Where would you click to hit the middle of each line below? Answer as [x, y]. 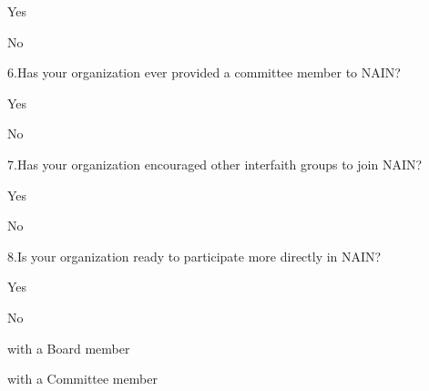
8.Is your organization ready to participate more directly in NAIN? [194, 256]
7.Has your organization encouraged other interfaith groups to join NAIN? [215, 164]
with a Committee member [82, 379]
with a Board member [69, 348]
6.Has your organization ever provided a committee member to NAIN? [204, 72]
